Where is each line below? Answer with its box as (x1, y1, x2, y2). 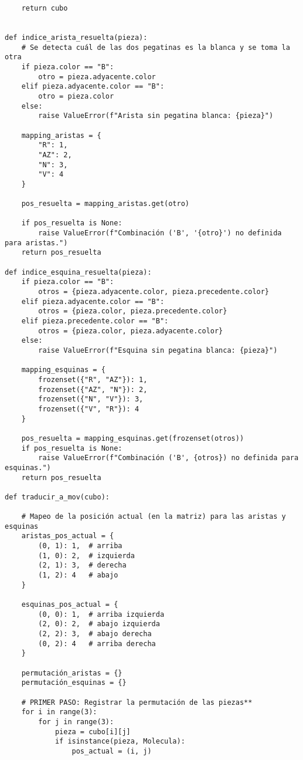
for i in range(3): (21, 708, 97, 717)
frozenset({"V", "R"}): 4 (38, 404, 139, 413)
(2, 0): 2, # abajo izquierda (38, 620, 160, 629)
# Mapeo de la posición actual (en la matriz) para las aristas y (21, 512, 286, 521)
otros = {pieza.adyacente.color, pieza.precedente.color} (38, 288, 270, 296)
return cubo (21, 4, 68, 12)
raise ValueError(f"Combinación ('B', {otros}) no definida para (38, 454, 299, 462)
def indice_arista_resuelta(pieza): (5, 33, 148, 42)
